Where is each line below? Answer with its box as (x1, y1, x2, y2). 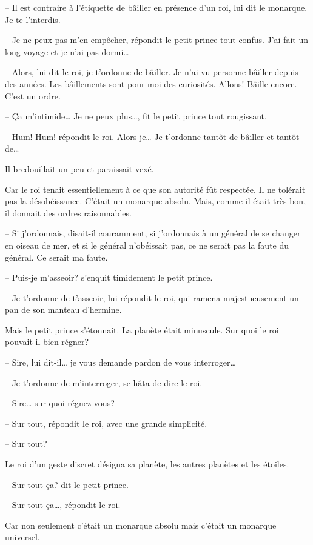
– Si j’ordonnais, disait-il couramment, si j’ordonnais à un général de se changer (5, 227, 301, 239)
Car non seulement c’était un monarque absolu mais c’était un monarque (5, 518, 277, 531)
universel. (5, 530, 40, 543)
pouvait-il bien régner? (5, 335, 89, 348)
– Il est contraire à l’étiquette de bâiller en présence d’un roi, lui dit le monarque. (5, 1, 308, 13)
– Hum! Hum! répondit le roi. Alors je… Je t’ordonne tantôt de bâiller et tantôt (5, 130, 300, 142)
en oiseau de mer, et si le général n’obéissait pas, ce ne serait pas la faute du (5, 238, 289, 251)
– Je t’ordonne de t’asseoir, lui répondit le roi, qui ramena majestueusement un (5, 291, 299, 304)
